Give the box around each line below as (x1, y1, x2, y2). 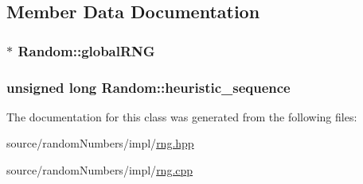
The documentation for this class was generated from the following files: (6, 108, 357, 125)
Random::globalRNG (18, 40, 155, 60)
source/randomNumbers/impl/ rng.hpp (6, 135, 194, 151)
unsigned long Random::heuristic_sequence (6, 77, 291, 97)
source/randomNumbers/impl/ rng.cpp (6, 162, 193, 178)
